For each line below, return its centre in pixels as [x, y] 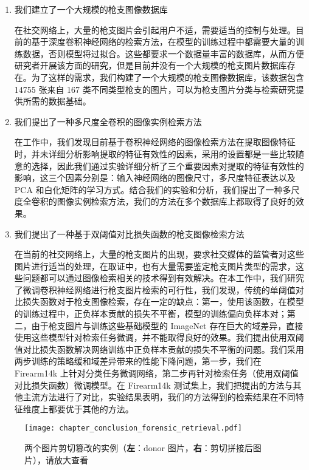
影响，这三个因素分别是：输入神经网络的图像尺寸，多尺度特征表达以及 [155, 178]
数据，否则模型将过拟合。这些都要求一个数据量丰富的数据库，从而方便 [163, 53]
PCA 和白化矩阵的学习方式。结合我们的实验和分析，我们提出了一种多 [153, 189]
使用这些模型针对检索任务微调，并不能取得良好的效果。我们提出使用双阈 [159, 337]
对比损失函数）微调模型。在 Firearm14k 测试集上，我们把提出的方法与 [154, 385]
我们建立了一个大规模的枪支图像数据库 [91, 9]
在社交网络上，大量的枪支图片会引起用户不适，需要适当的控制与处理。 [155, 29]
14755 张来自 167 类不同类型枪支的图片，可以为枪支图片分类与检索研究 [155, 89]
